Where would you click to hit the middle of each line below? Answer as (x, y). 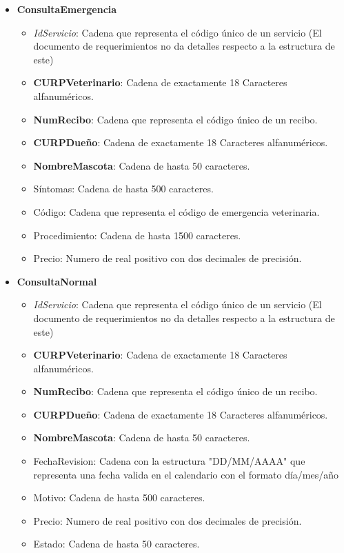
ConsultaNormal (57, 281)
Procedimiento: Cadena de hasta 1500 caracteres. (137, 235)
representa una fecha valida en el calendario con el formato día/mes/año (186, 474)
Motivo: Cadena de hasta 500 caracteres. (119, 497)
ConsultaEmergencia (67, 9)
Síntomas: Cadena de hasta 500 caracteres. (123, 189)
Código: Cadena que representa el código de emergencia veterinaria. (176, 211)
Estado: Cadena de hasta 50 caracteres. (117, 544)
